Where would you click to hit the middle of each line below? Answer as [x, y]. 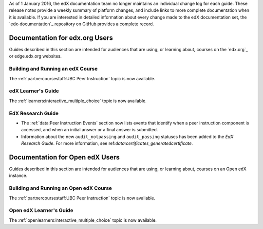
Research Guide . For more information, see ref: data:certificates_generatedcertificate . [107, 143]
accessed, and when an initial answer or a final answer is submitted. [90, 130]
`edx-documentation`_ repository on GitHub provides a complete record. [82, 24]
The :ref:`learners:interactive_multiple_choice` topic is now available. [78, 101]
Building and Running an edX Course [53, 69]
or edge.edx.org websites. [35, 56]
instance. [18, 176]
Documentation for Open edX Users [64, 157]
